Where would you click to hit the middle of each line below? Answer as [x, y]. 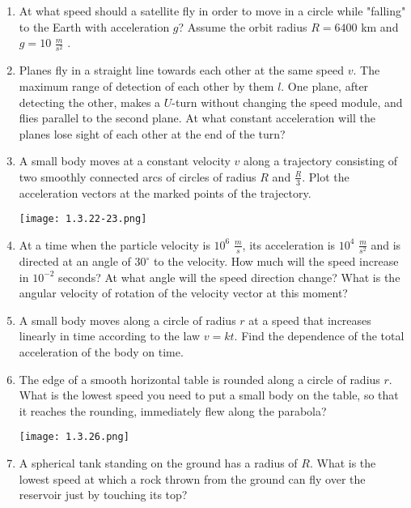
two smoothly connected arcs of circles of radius [138, 176]
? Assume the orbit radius [243, 26]
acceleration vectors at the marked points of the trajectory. [165, 192]
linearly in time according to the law [110, 336]
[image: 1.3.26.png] [74, 437]
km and [380, 26]
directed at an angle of [75, 261]
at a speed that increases [310, 320]
